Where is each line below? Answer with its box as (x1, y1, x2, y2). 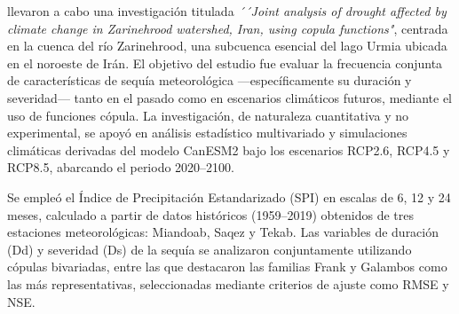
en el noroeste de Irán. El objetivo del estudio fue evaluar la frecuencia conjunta (7, 53, 443, 72)
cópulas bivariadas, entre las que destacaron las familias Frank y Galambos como (7, 257, 447, 276)
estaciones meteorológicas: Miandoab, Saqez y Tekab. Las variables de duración (7, 223, 439, 241)
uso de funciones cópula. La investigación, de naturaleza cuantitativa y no (7, 106, 408, 124)
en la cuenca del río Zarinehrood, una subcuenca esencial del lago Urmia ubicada (7, 36, 447, 55)
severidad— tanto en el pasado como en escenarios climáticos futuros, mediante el (7, 88, 453, 106)
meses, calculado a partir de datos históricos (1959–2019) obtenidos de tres (7, 205, 414, 224)
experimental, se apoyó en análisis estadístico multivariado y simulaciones (7, 123, 408, 142)
